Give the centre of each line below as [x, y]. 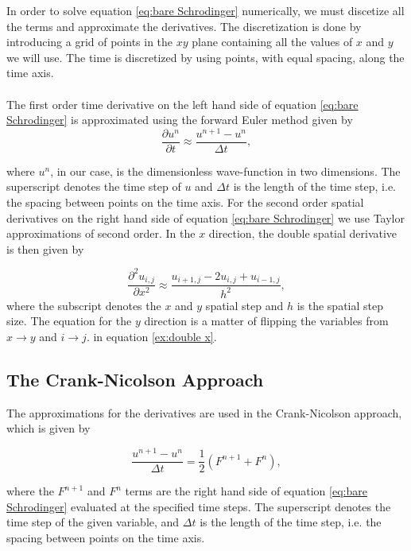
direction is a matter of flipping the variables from [266, 321]
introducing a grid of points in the [90, 42]
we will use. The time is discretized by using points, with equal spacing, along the [205, 57]
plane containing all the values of [272, 42]
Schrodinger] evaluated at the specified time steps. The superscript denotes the [199, 506]
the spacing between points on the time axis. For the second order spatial [185, 202]
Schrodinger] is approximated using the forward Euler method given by [180, 120]
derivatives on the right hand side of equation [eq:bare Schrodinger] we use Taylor [205, 217]
